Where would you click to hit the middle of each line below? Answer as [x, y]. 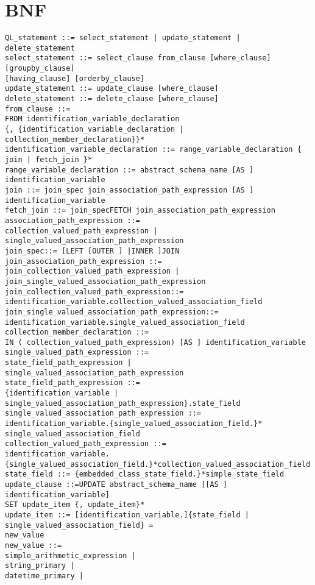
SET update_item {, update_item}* [75, 505]
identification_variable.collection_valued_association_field [134, 302]
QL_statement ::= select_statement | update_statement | [123, 38]
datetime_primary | [44, 576]
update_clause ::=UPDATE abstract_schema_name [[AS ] [116, 484]
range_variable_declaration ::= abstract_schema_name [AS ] [129, 170]
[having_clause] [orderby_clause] [75, 78]
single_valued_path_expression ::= [77, 353]
